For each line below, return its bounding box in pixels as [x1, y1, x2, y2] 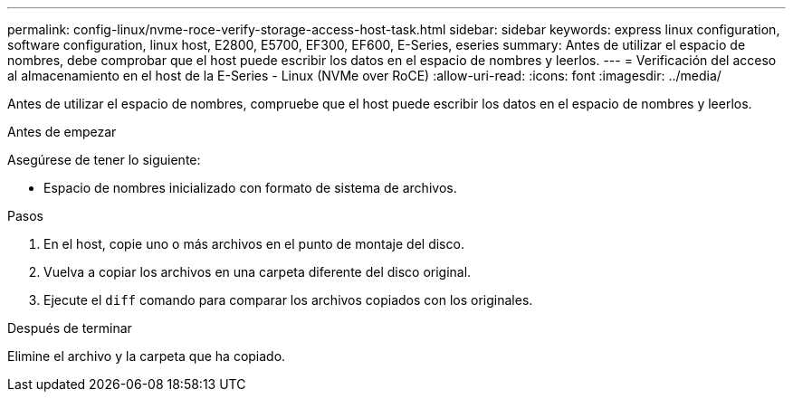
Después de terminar [7, 320, 132, 336]
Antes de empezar [7, 124, 117, 139]
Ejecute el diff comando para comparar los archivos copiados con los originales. [43, 292, 533, 308]
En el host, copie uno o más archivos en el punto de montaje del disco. [43, 236, 464, 252]
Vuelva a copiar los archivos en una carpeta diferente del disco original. [43, 264, 472, 280]
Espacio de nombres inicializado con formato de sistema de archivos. [43, 180, 457, 195]
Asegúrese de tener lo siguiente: [7, 152, 201, 167]
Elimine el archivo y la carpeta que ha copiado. [7, 348, 286, 364]
